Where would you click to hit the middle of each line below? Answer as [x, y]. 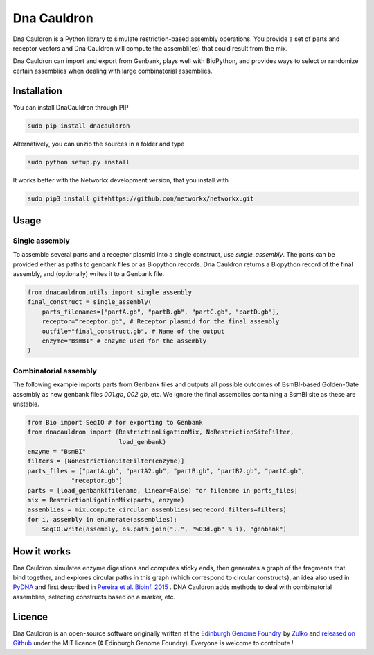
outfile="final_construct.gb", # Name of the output [133, 331]
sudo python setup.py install [79, 162]
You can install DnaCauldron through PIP [71, 107]
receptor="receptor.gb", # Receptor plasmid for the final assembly [161, 322]
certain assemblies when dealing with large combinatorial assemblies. [113, 71]
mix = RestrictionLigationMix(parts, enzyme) [106, 500]
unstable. [26, 404]
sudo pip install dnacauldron [79, 126]
